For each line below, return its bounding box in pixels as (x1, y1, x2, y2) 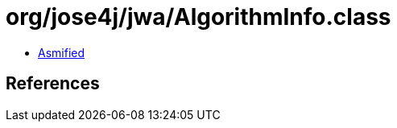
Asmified (38, 45, 85, 60)
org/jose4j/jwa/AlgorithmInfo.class (6, 3, 391, 31)
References (6, 73, 100, 94)
